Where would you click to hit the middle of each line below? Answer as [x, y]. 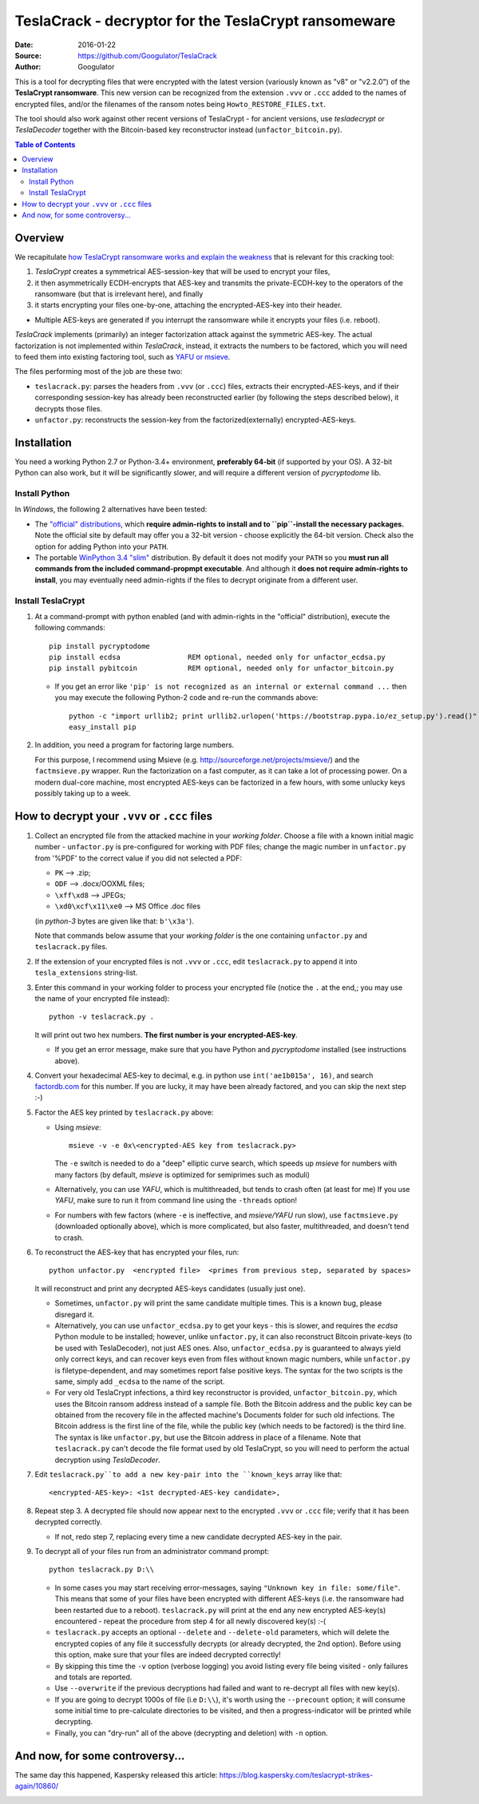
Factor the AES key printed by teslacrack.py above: [124, 1113]
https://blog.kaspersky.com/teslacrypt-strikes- [296, 1774]
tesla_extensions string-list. [86, 973]
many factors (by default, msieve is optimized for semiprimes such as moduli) [182, 1174]
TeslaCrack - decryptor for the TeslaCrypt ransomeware [205, 21]
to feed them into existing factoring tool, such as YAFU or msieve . [123, 357]
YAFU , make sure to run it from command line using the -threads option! [176, 1200]
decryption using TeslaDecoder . [108, 1460]
